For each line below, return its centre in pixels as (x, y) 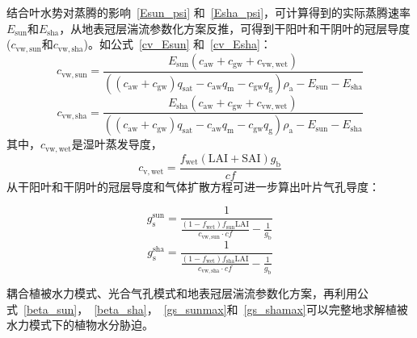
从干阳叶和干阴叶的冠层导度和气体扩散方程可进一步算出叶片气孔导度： (193, 186)
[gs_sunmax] (195, 309)
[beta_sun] (51, 309)
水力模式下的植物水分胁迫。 (80, 325)
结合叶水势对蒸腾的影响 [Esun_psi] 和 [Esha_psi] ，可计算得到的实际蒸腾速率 (209, 12)
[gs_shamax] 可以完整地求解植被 (326, 309)
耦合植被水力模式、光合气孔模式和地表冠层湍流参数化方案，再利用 (182, 293)
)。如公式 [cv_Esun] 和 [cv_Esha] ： (177, 44)
